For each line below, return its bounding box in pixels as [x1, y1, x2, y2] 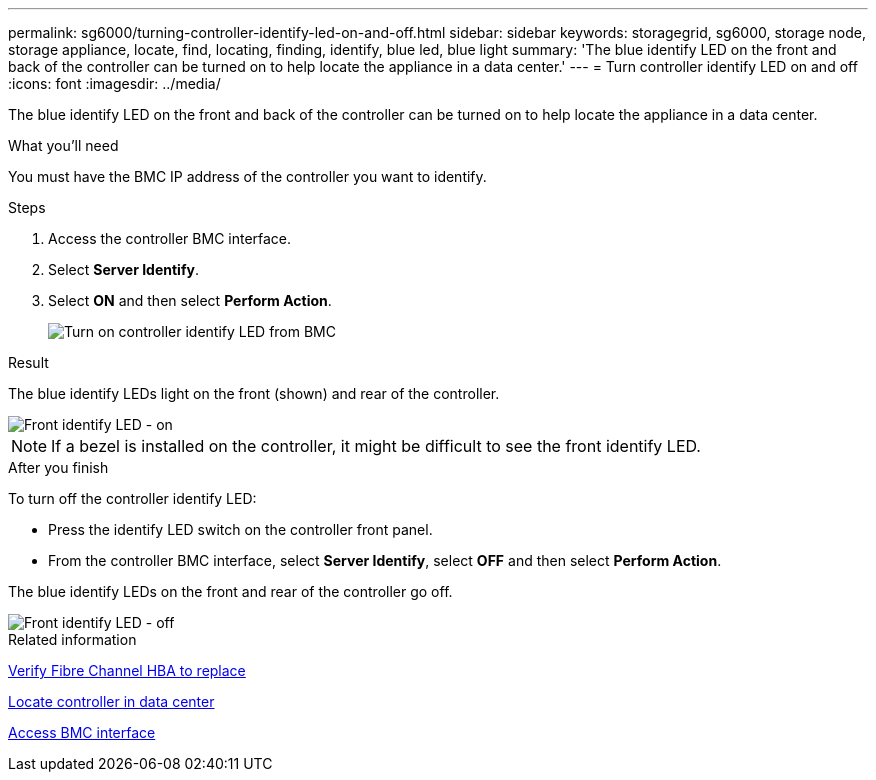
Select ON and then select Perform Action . [48, 292, 332, 309]
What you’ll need [8, 137, 119, 154]
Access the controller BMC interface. [48, 230, 292, 247]
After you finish [8, 459, 109, 476]
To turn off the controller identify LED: [8, 490, 257, 507]
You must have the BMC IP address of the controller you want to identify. [8, 168, 487, 185]
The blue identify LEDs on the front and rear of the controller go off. [8, 583, 453, 600]
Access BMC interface [8, 724, 156, 741]
